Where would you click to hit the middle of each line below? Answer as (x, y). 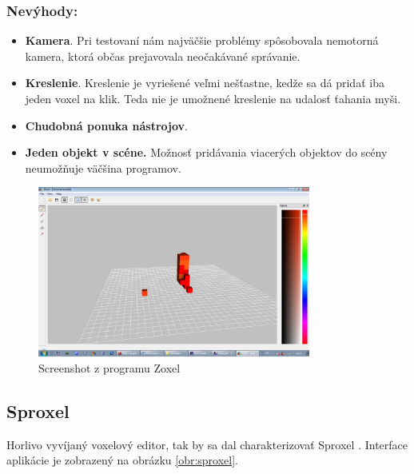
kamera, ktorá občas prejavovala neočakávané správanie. (163, 56)
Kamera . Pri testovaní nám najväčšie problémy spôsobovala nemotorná (202, 40)
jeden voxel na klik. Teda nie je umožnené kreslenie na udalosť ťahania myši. (213, 98)
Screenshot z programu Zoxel (109, 367)
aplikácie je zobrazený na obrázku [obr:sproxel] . (122, 460)
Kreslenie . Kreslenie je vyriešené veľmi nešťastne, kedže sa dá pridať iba (205, 83)
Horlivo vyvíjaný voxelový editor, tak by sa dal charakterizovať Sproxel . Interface (207, 444)
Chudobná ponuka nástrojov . (106, 125)
